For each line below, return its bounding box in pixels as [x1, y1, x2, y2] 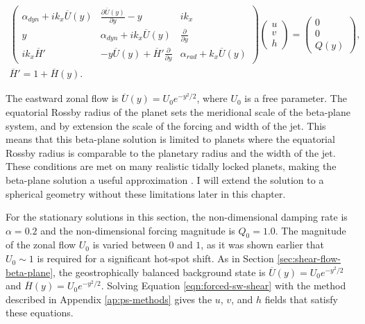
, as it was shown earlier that [201, 237, 324, 252]
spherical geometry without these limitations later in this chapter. [6, 186, 286, 201]
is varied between [92, 237, 166, 252]
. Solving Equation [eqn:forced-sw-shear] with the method [101, 278, 346, 293]
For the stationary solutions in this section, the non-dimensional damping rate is [6, 210, 348, 224]
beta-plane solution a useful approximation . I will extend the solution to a [6, 172, 324, 187]
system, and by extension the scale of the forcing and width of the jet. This [6, 118, 326, 133]
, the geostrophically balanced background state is [53, 264, 266, 279]
